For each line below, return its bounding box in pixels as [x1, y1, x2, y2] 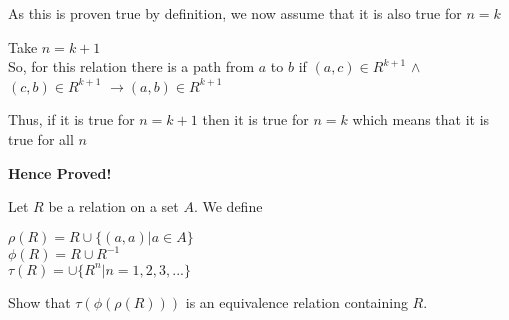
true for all [8, 128, 74, 149]
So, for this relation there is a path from [8, 56, 255, 77]
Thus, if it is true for [8, 109, 135, 130]
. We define [193, 196, 263, 217]
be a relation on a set [48, 196, 179, 217]
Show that [8, 291, 71, 312]
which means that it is [352, 109, 490, 130]
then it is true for [202, 109, 309, 130]
